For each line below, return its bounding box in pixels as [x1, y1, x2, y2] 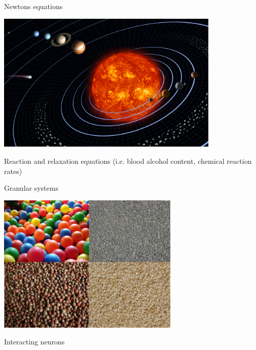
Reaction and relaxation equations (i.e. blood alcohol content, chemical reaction [4, 155, 252, 166]
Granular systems [4, 183, 58, 193]
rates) [4, 165, 22, 176]
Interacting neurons [4, 336, 65, 347]
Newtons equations [4, 1, 63, 11]
